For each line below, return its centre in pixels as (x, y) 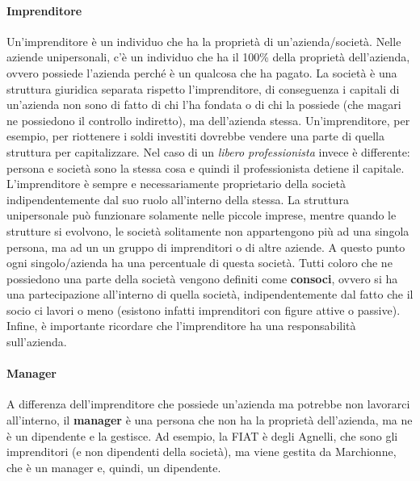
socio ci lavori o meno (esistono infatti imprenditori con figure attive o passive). (204, 310)
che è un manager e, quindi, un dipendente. (114, 467)
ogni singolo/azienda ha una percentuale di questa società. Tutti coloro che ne (199, 263)
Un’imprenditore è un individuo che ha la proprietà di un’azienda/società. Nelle (204, 41)
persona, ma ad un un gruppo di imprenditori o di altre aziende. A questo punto (206, 247)
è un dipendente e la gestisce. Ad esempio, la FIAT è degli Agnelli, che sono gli (202, 435)
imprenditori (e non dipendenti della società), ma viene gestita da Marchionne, (202, 452)
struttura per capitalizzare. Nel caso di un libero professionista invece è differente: (208, 151)
